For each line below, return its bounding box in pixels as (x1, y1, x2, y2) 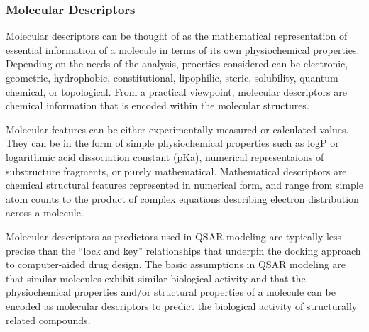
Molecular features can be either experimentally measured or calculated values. (6, 121, 349, 136)
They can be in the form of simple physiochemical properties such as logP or (6, 135, 339, 150)
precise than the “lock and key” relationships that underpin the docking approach (6, 243, 361, 258)
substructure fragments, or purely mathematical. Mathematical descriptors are (6, 163, 347, 178)
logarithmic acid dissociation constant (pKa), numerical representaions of (6, 149, 324, 164)
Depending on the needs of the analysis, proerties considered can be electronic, (6, 56, 348, 71)
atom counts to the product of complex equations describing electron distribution (6, 191, 359, 206)
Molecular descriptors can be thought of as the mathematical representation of (6, 28, 348, 43)
